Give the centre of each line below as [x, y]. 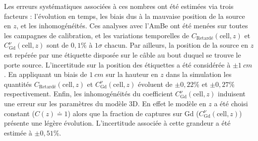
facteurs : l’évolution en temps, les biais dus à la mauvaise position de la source [125, 16]
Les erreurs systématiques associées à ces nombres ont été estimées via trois [119, 6]
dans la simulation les [199, 74]
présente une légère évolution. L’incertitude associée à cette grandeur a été [117, 123]
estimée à [18, 132]
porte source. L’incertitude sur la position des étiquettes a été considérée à [117, 64]
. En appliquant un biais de [46, 74]
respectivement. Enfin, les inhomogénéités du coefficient [89, 94]
